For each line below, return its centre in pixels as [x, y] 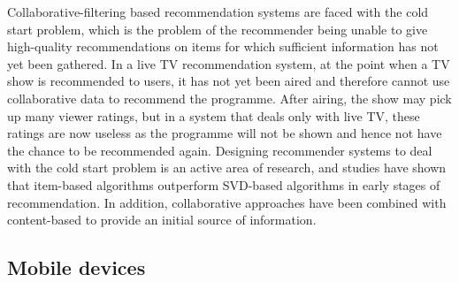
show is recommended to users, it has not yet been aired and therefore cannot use [229, 81]
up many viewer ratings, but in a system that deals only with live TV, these [214, 115]
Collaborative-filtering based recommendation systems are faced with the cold [218, 11]
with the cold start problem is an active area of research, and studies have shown [227, 168]
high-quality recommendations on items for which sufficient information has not [223, 46]
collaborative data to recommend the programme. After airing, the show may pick [229, 98]
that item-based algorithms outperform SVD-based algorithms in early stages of [224, 184]
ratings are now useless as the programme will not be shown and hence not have [225, 133]
